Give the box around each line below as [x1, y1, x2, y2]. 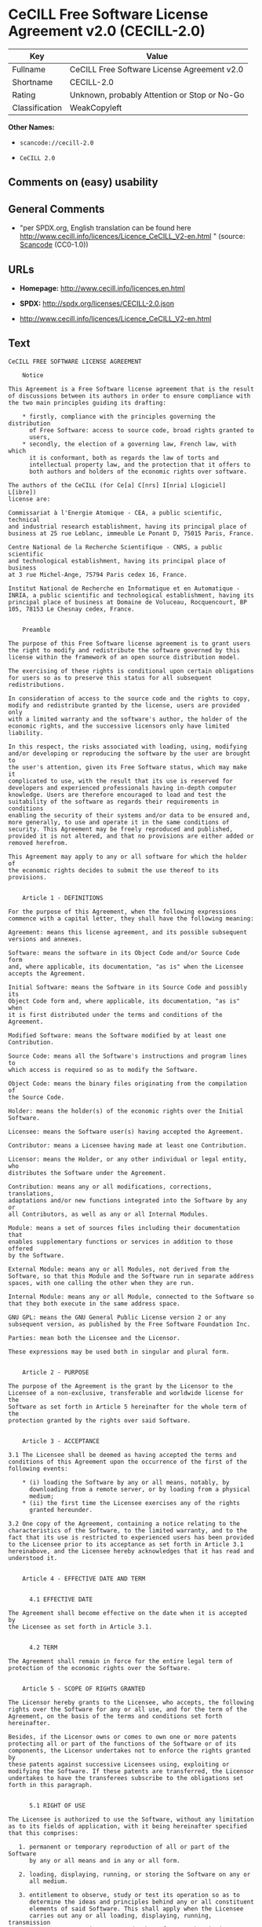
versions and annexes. [8, 935, 82, 943]
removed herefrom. [8, 839, 68, 846]
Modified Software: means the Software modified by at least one [8, 1031, 226, 1039]
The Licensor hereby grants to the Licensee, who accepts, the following [8, 1698, 255, 1706]
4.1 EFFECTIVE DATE [28, 1595, 93, 1603]
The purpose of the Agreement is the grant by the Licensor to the [8, 1382, 234, 1390]
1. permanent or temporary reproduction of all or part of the [18, 1843, 230, 1851]
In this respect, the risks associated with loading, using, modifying [8, 743, 247, 751]
